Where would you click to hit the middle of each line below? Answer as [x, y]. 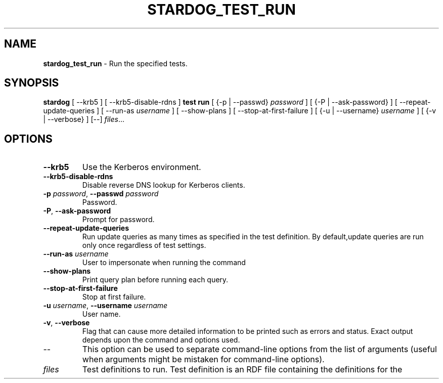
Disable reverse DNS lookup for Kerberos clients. [164, 185]
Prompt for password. [118, 220]
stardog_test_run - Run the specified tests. [115, 63]
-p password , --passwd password [101, 194]
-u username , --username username [105, 306]
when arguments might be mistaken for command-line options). [203, 359]
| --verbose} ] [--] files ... [84, 119]
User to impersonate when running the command [164, 263]
